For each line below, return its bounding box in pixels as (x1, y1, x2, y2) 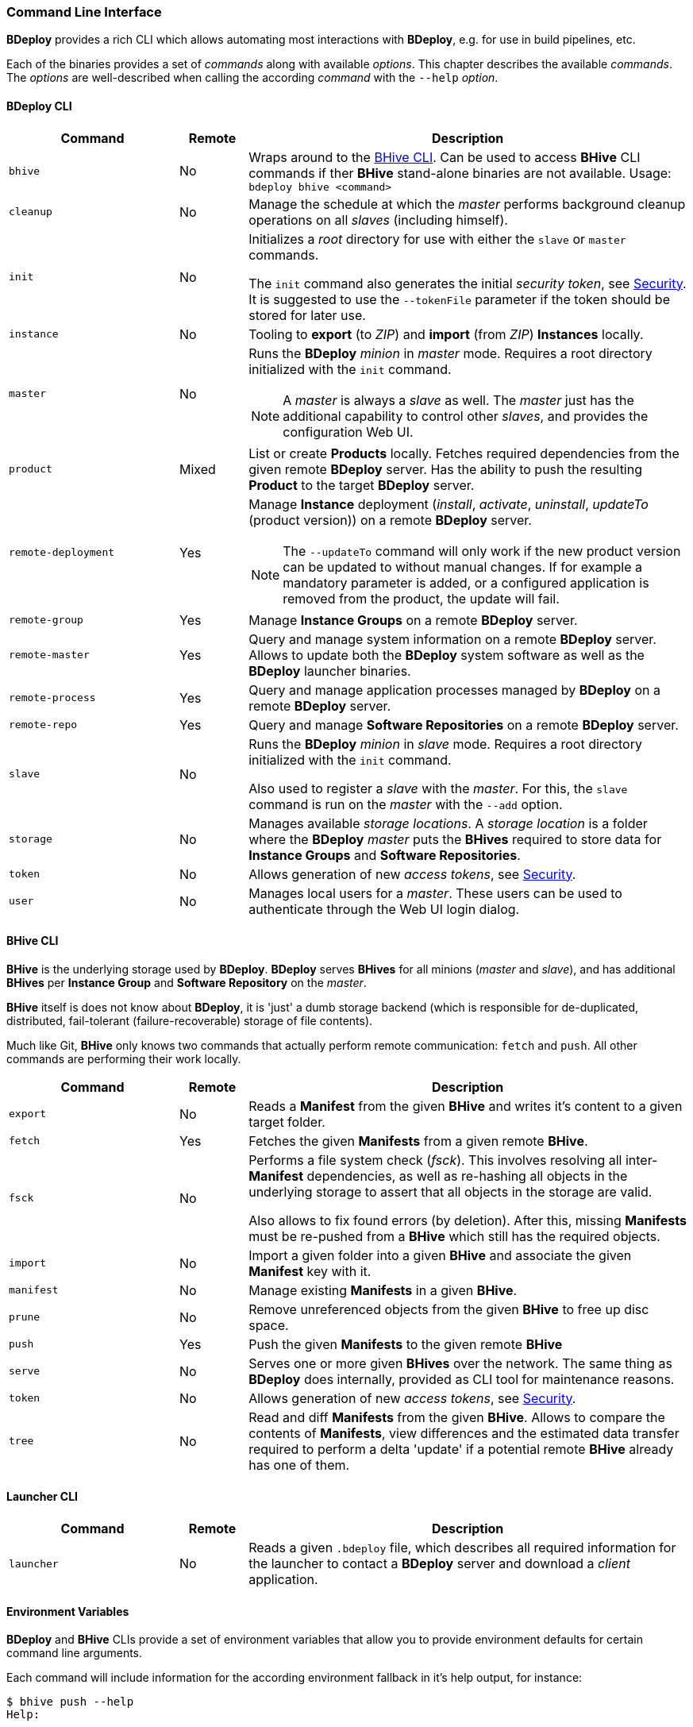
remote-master (9, 649, 90, 661)
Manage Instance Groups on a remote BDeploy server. (248, 611, 578, 628)
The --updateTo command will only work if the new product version (283, 542, 681, 559)
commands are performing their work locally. (6, 1051, 241, 1066)
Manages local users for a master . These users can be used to (248, 885, 622, 901)
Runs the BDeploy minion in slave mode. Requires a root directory (248, 735, 642, 752)
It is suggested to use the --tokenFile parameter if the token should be (248, 291, 670, 307)
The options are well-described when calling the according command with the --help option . (6, 71, 499, 85)
